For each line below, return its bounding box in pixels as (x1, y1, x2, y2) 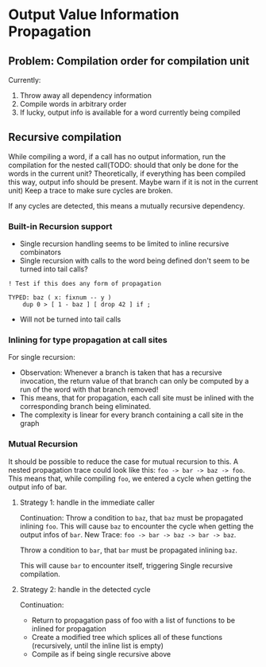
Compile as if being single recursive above (31, 649, 172, 658)
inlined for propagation (31, 623, 107, 634)
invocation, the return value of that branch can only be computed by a (19, 376, 249, 386)
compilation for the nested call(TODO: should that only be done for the (8, 160, 239, 170)
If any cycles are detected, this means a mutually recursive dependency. (8, 201, 245, 210)
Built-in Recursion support (8, 220, 113, 232)
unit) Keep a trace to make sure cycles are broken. (8, 185, 173, 195)
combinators (19, 248, 62, 257)
